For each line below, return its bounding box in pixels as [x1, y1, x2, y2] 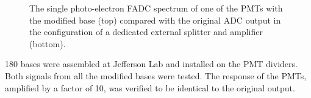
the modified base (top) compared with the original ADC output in [29, 13, 281, 26]
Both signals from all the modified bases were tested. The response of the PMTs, [5, 69, 307, 82]
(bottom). [29, 37, 66, 50]
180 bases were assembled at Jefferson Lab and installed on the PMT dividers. [5, 57, 298, 70]
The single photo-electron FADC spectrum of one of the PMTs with [29, 2, 283, 14]
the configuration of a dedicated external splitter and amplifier [29, 25, 263, 38]
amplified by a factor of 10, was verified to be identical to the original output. [5, 81, 295, 94]
